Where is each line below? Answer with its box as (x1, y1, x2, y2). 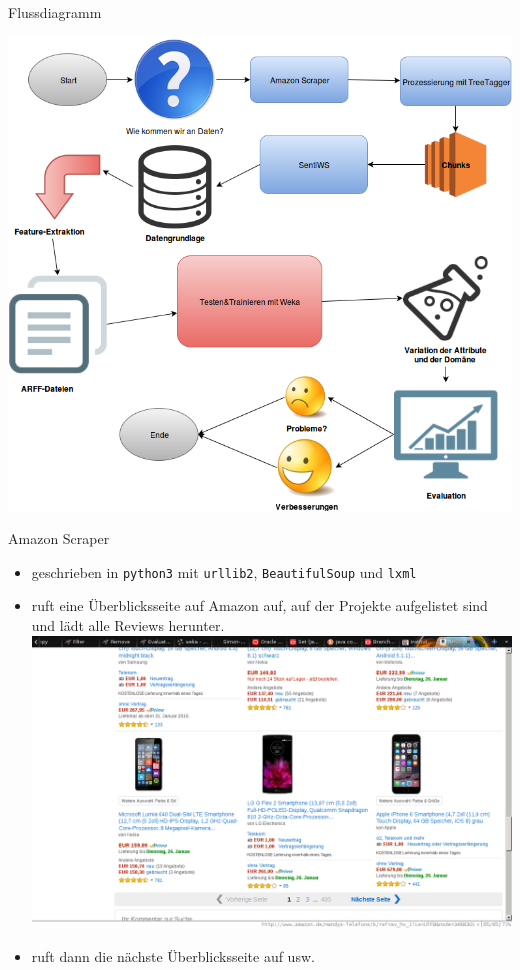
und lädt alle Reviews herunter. (31, 615, 225, 636)
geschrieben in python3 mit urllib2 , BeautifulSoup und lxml (31, 561, 417, 582)
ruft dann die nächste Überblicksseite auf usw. (31, 945, 315, 966)
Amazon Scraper (8, 528, 110, 549)
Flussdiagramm (8, 2, 102, 22)
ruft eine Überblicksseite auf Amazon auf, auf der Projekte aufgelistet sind (31, 595, 488, 616)
